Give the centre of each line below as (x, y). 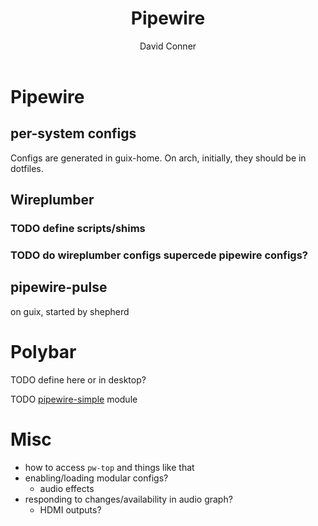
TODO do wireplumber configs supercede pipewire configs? (159, 255)
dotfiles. (27, 168)
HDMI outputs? (70, 509)
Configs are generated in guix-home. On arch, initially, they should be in (158, 158)
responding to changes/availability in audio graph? (128, 499)
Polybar (43, 351)
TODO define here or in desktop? (78, 379)
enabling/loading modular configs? (96, 478)
